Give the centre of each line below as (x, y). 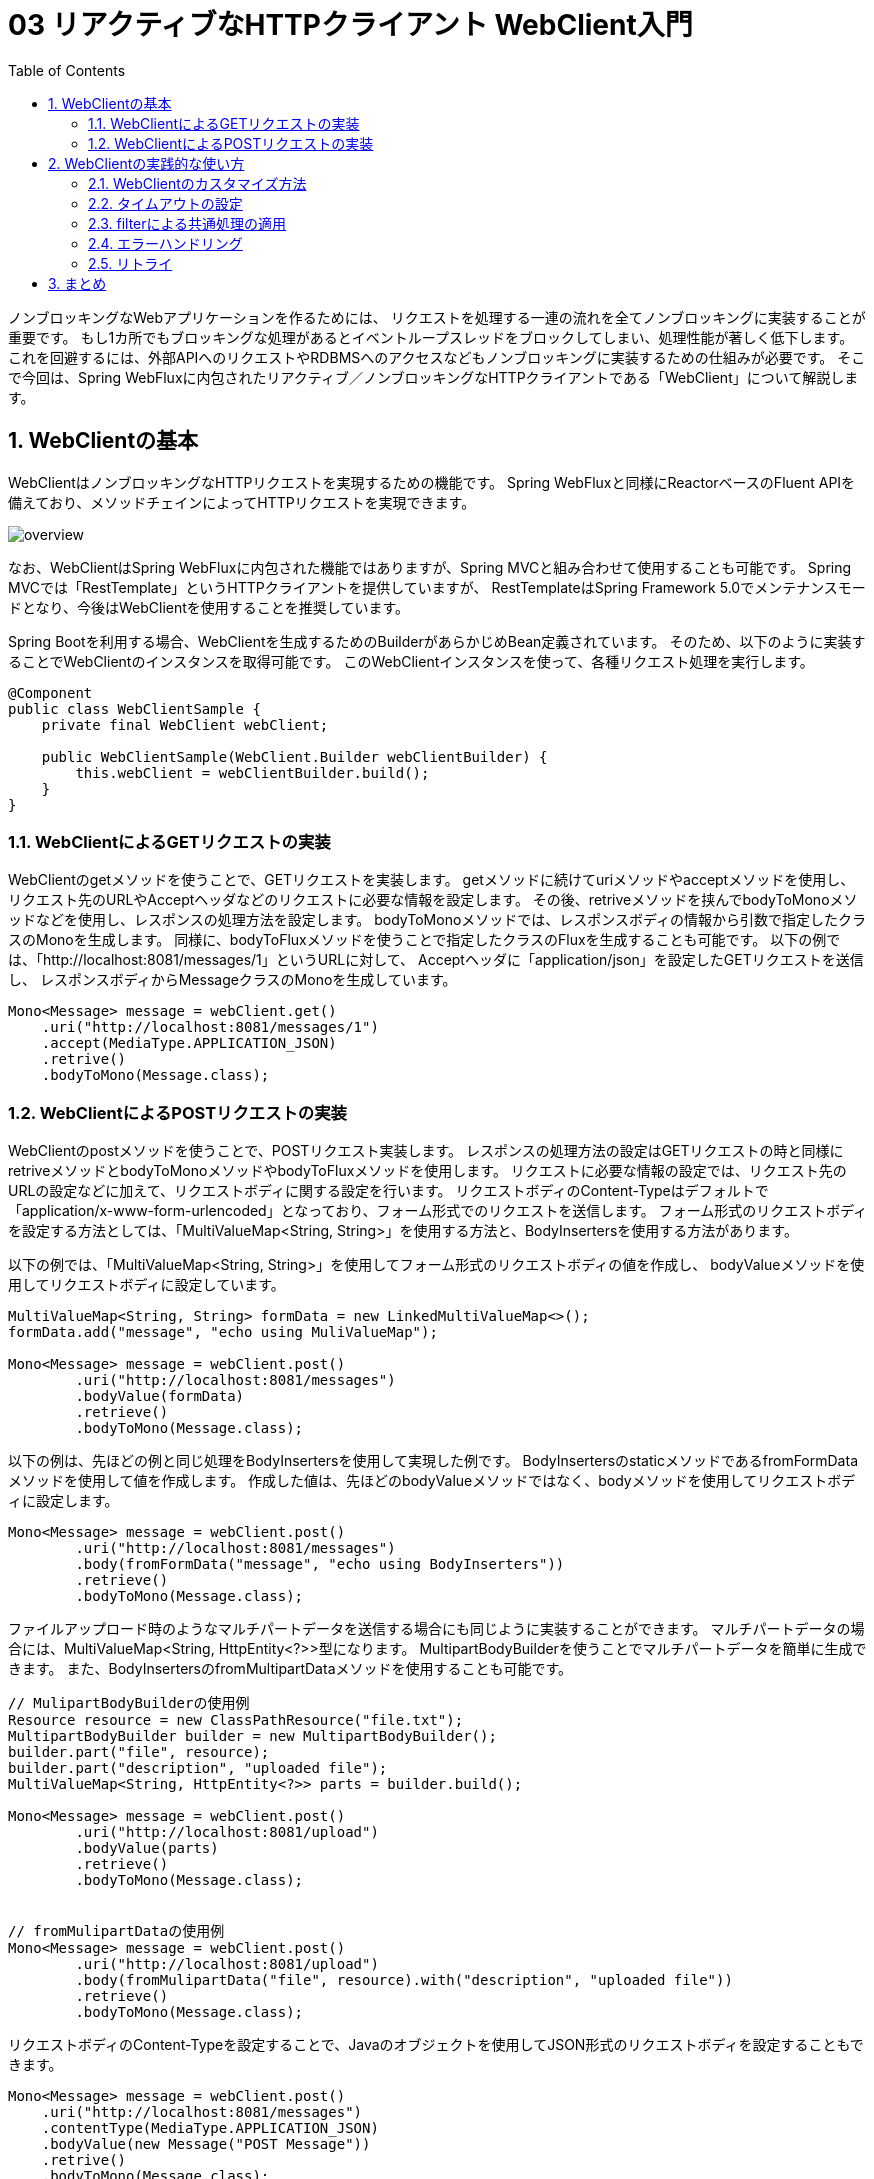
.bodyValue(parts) (147, 1848)
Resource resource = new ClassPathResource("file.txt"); (236, 1720)
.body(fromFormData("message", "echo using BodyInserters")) (320, 1564)
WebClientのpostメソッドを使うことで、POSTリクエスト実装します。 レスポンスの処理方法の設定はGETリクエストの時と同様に (426, 1151)
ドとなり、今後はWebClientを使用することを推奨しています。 (209, 607)
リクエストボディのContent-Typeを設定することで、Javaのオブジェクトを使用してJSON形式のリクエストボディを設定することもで (436, 2045)
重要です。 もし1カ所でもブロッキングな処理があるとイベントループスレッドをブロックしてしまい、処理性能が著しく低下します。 (431, 337)
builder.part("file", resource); (139, 1752)
